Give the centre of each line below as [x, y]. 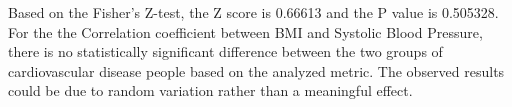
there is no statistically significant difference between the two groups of [225, 51]
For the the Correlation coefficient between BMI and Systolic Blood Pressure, [245, 31]
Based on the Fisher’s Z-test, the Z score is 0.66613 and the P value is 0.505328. [253, 12]
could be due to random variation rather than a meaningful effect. [210, 90]
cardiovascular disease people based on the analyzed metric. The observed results [256, 70]
